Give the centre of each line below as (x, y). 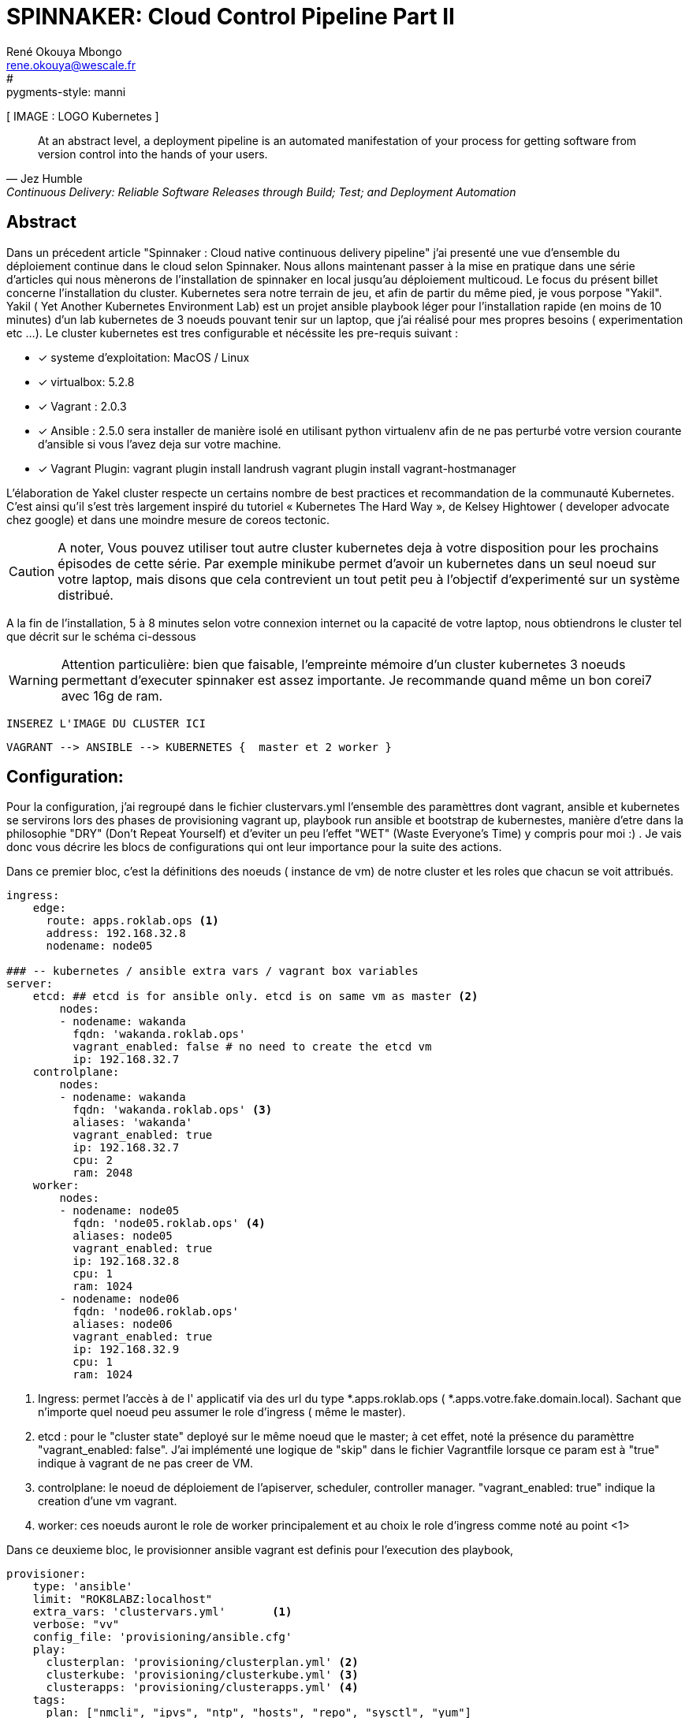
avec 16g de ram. (112, 695)
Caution (32, 571)
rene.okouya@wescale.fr (71, 65)
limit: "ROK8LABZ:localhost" (123, 1599)
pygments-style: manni (66, 91)
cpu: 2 (93, 1160)
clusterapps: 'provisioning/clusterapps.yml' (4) (202, 1688)
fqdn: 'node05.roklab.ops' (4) (169, 1223)
